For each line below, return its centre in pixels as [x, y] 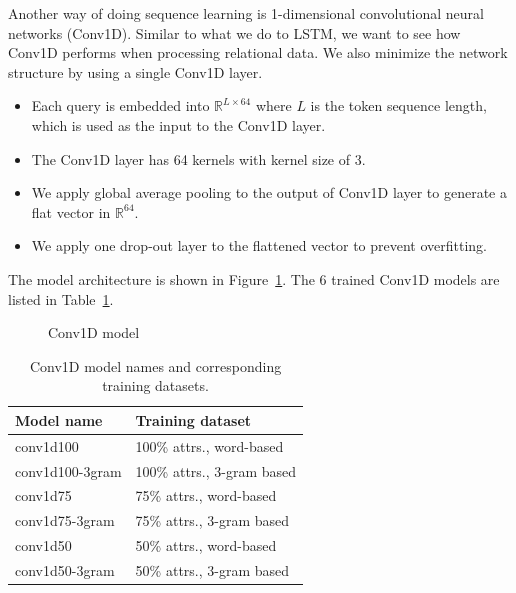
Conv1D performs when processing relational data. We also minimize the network [258, 52]
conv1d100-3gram [68, 470]
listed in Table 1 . [61, 298]
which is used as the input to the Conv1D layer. [178, 124]
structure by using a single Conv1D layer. [135, 71]
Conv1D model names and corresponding [155, 365]
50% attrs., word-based [206, 545]
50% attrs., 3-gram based [212, 569]
